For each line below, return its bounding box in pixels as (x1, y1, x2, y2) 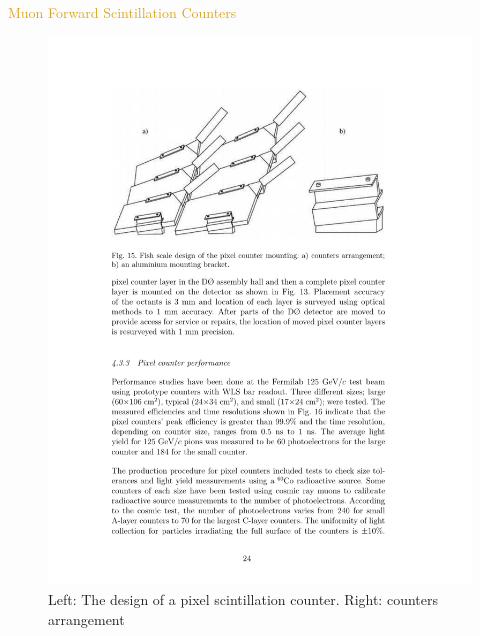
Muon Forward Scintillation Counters (8, 2, 237, 22)
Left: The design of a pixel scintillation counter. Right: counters (48, 589, 438, 610)
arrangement (48, 608, 125, 629)
